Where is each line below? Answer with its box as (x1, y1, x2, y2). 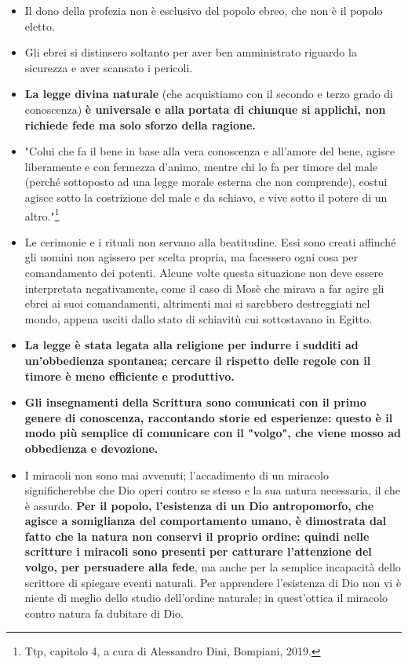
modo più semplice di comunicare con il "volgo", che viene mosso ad (24, 425, 401, 441)
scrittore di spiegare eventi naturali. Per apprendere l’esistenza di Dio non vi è (24, 574, 402, 590)
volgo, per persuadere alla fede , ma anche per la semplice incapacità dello (24, 559, 401, 575)
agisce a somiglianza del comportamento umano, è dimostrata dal (24, 513, 387, 529)
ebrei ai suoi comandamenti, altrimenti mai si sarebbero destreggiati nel (24, 295, 370, 312)
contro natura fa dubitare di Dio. (24, 604, 184, 621)
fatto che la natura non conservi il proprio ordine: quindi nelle (24, 527, 370, 544)
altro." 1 (24, 205, 60, 224)
